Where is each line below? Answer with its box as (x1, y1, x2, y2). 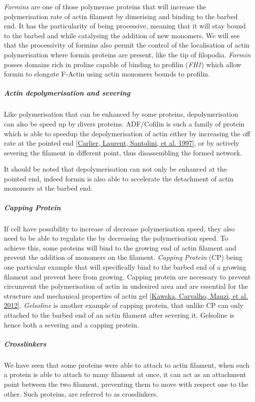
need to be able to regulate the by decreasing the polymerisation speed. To (4, 233, 229, 243)
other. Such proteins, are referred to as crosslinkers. (4, 388, 158, 399)
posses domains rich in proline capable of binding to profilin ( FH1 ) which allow (4, 59, 241, 69)
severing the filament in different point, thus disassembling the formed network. (4, 147, 242, 157)
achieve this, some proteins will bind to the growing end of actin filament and (4, 242, 236, 252)
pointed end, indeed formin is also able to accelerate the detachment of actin (4, 173, 234, 183)
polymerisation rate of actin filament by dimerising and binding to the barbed (4, 11, 238, 21)
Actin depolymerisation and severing (4, 88, 130, 98)
